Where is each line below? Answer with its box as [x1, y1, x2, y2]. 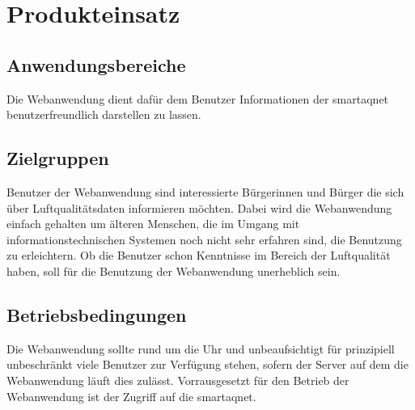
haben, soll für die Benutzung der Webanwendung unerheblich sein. [6, 262, 341, 279]
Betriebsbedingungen [6, 302, 187, 327]
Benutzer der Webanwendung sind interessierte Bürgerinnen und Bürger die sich [6, 183, 404, 200]
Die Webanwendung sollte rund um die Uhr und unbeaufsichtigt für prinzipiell [6, 340, 395, 357]
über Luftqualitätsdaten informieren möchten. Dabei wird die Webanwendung [6, 199, 392, 216]
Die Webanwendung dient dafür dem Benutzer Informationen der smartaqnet [6, 90, 389, 107]
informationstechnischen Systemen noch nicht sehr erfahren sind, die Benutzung [6, 230, 402, 247]
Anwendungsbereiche [6, 52, 186, 77]
